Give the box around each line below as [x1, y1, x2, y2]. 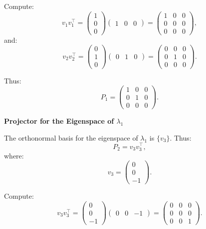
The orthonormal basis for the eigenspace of [4, 132, 138, 143]
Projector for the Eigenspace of [4, 116, 114, 126]
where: [4, 150, 24, 160]
